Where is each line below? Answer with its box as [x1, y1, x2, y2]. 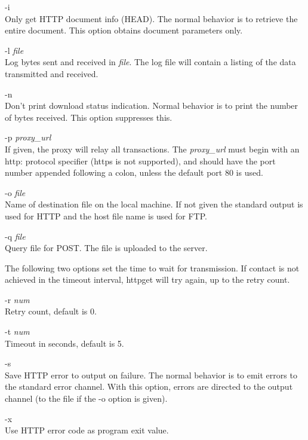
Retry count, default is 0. [5, 305, 97, 317]
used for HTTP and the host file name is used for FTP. [5, 209, 207, 222]
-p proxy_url [5, 131, 51, 143]
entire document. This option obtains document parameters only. [5, 24, 243, 36]
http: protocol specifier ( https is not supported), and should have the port [5, 154, 276, 167]
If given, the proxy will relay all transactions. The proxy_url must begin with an [5, 142, 300, 155]
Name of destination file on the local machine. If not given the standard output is [5, 198, 303, 210]
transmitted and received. [5, 67, 98, 80]
